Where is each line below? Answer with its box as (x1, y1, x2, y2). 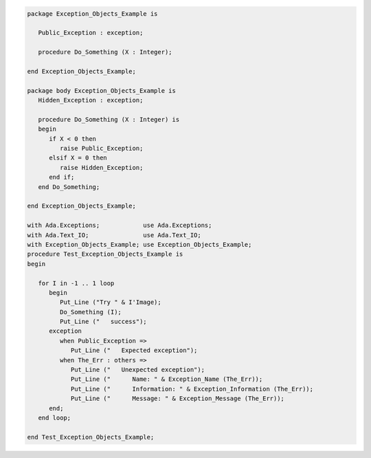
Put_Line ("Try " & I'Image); (59, 298, 161, 306)
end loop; (38, 414, 71, 422)
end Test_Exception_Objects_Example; (27, 433, 155, 441)
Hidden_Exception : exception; (38, 96, 144, 105)
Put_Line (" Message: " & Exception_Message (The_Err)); (70, 395, 285, 402)
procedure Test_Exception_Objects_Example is (27, 250, 183, 258)
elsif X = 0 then (49, 154, 108, 162)
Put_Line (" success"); (59, 318, 147, 326)
